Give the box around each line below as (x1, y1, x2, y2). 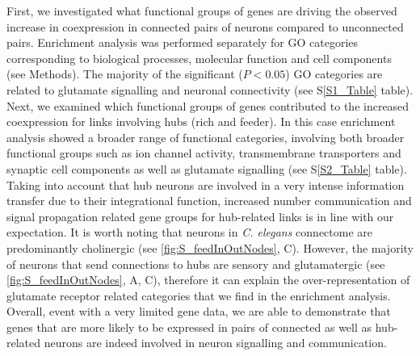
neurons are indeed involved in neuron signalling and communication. (44, 334, 387, 351)
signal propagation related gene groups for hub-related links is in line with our (6, 207, 394, 224)
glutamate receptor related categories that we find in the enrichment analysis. (6, 287, 391, 304)
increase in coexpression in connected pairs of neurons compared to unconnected (6, 18, 404, 35)
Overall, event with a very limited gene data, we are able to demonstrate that (6, 303, 391, 320)
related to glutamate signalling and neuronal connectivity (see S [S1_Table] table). (6, 81, 414, 98)
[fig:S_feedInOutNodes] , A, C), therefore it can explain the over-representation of (6, 271, 410, 288)
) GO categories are (285, 65, 383, 82)
